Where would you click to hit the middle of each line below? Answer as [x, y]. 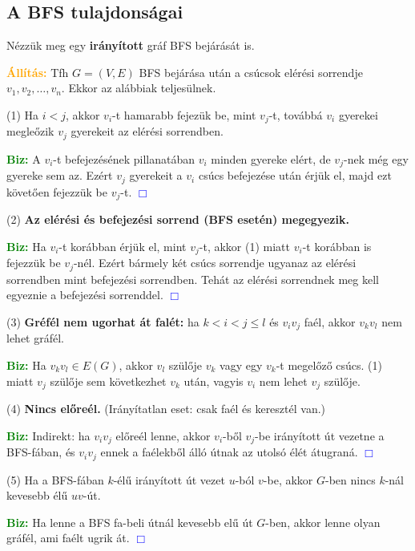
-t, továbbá [296, 114]
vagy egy [241, 365]
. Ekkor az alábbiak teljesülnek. [139, 88]
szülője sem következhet [108, 381]
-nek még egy [376, 158]
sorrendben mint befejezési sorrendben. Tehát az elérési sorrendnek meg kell [193, 279]
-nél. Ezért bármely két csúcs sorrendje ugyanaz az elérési [215, 263]
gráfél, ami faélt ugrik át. [68, 538]
